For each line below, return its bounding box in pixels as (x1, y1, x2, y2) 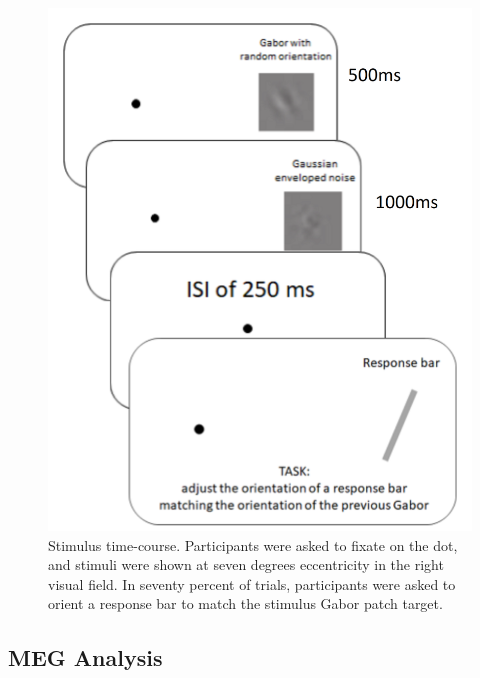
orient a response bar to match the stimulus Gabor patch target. (48, 593, 443, 614)
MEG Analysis (8, 642, 163, 673)
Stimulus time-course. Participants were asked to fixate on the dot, (48, 534, 458, 555)
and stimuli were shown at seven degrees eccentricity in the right (48, 554, 444, 575)
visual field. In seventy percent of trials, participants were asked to (48, 573, 456, 594)
